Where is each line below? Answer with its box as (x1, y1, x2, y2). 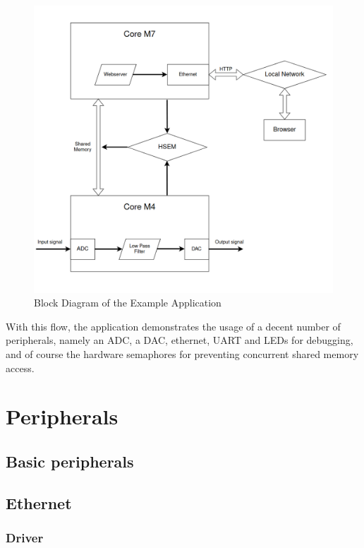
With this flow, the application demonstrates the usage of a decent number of (6, 318, 341, 333)
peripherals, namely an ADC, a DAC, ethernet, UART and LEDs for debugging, (6, 333, 353, 347)
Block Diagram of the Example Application (34, 295, 222, 310)
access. (6, 360, 35, 375)
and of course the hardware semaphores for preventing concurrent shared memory (6, 346, 359, 361)
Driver (6, 529, 44, 547)
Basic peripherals (6, 450, 134, 472)
